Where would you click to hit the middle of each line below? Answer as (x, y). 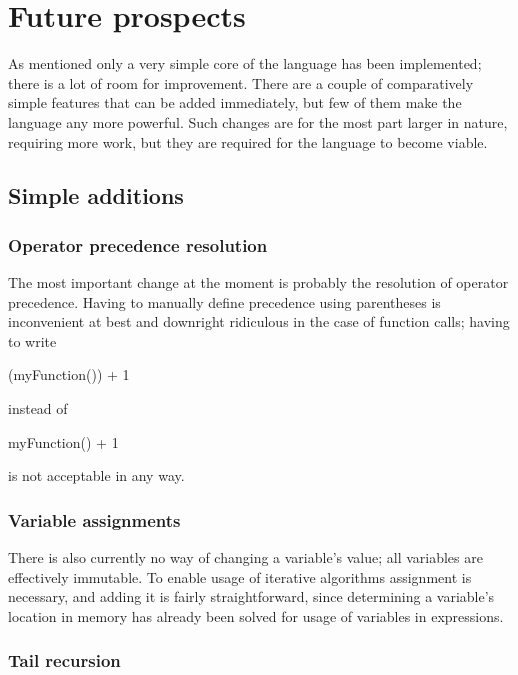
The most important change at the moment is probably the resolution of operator (258, 282)
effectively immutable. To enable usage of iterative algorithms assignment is (240, 576)
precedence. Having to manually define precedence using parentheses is (224, 301)
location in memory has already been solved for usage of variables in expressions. (256, 615)
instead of (38, 408)
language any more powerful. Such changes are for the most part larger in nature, (258, 121)
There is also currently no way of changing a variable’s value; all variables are (245, 557)
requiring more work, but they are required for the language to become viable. (248, 141)
